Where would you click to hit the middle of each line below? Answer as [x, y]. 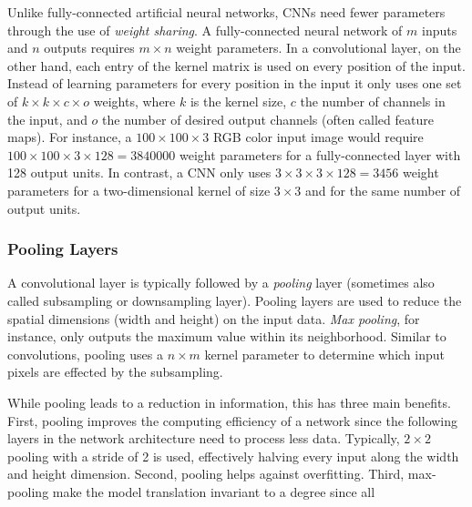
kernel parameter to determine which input [325, 354]
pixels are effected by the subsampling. [115, 372]
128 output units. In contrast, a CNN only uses [139, 172]
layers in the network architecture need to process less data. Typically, [204, 438]
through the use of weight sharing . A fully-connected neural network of [205, 30]
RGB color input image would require [318, 137]
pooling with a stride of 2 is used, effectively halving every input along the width [233, 456]
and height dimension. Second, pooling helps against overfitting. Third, [206, 474]
